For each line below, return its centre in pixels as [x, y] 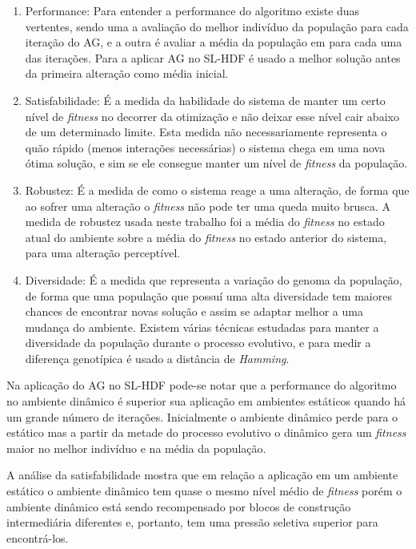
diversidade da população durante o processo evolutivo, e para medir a [198, 343]
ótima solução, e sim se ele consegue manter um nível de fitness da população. [216, 163]
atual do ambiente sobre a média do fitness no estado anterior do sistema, [206, 237]
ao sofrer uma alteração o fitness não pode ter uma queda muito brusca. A [208, 206]
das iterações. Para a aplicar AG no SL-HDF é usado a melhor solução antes [213, 57]
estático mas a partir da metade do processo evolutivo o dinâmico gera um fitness [206, 432]
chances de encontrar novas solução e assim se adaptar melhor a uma [194, 311]
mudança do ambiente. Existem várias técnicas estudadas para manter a [202, 327]
